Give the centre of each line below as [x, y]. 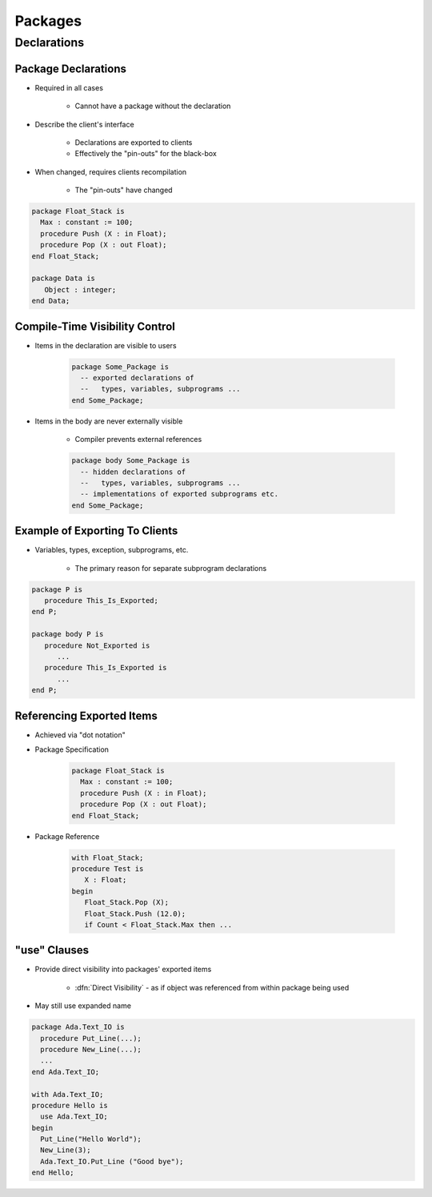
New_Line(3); [66, 1150]
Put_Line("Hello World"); [91, 1139]
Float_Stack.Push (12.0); [135, 914]
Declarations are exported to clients [134, 142]
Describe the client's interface [85, 124]
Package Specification [72, 749]
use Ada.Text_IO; [74, 1117]
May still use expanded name [83, 1006]
